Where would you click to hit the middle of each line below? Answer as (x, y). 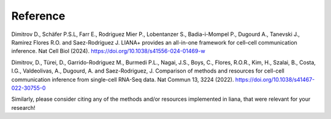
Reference (38, 16)
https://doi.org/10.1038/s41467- (275, 79)
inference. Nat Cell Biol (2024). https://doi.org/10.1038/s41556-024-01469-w (108, 51)
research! (24, 107)
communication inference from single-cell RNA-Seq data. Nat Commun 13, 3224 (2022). (123, 79)
